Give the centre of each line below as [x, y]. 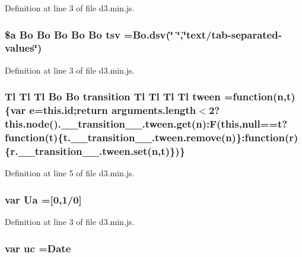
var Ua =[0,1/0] [43, 199]
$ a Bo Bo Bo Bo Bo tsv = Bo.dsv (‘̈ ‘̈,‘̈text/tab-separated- [143, 34]
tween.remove [188, 137]
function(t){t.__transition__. [80, 137]
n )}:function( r [260, 137]
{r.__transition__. [54, 150]
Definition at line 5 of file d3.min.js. [70, 173]
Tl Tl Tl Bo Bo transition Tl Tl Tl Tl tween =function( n [144, 96]
